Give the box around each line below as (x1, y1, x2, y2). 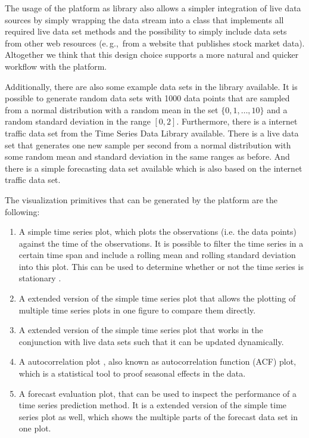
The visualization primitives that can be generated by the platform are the (5, 193, 278, 206)
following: (5, 205, 40, 218)
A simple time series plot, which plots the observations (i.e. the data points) (18, 225, 296, 238)
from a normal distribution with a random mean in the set (5, 103, 219, 116)
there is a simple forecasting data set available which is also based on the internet (5, 161, 302, 174)
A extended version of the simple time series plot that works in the (18, 324, 263, 336)
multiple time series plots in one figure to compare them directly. (18, 303, 256, 316)
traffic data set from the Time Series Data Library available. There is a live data (5, 126, 299, 139)
